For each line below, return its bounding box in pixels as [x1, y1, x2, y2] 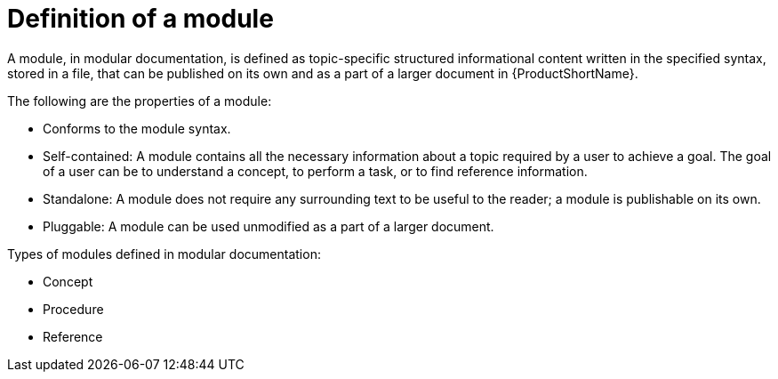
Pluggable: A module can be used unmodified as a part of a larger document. [43, 218, 494, 234]
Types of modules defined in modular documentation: [7, 246, 321, 262]
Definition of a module [7, 4, 274, 34]
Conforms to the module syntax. [43, 120, 231, 136]
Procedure [43, 301, 104, 317]
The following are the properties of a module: [7, 93, 272, 109]
